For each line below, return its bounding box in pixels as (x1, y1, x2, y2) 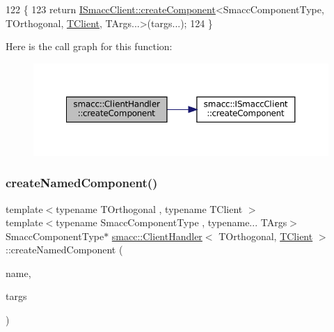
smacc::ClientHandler (111, 228, 202, 243)
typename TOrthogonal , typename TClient (56, 201, 243, 216)
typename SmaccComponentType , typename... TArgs (56, 215, 287, 230)
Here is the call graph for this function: (6, 39, 173, 54)
